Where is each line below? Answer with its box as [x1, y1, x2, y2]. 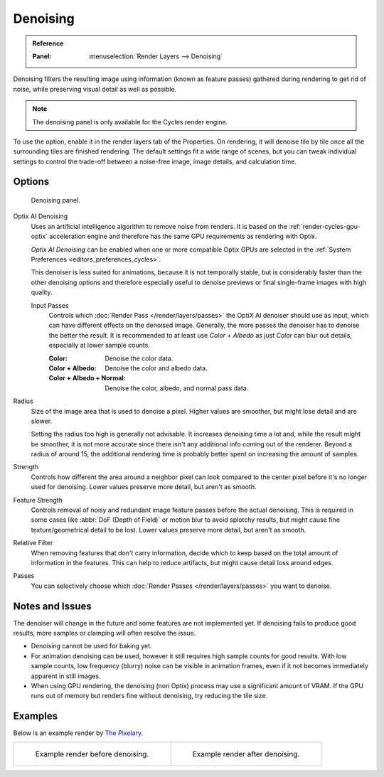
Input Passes [31, 301, 69, 309]
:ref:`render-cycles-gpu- [289, 222, 361, 230]
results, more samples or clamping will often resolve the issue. [13, 629, 196, 638]
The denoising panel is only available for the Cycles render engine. [32, 117, 228, 126]
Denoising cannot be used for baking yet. [31, 642, 152, 650]
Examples [13, 710, 58, 722]
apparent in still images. [31, 672, 101, 680]
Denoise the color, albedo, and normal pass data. [105, 384, 249, 392]
